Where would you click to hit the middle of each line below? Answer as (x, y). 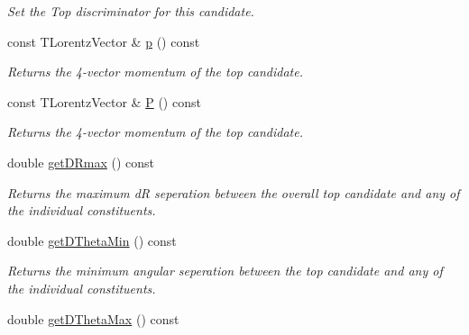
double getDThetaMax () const (93, 318)
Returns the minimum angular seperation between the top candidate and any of (225, 271)
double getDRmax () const (81, 162)
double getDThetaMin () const (92, 240)
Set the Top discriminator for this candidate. (131, 11)
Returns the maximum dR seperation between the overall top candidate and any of (234, 192)
